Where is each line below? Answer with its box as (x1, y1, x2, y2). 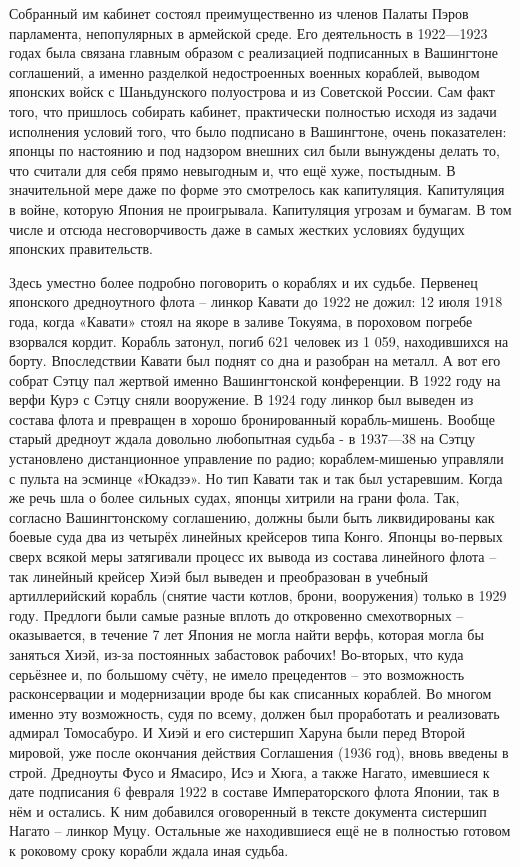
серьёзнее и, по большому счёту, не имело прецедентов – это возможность (9, 663, 465, 684)
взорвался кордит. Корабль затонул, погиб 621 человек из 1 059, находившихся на (9, 330, 509, 351)
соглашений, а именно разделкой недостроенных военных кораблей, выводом (9, 61, 480, 82)
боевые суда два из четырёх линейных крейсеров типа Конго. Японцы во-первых (9, 526, 503, 547)
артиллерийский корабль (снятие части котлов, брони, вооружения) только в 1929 (9, 585, 507, 606)
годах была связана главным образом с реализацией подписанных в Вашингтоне (9, 42, 498, 63)
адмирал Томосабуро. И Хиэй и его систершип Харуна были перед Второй (9, 722, 465, 743)
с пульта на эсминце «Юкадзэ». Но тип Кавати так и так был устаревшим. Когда (9, 467, 503, 488)
